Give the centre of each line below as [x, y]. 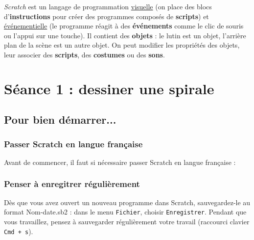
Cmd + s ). [19, 231]
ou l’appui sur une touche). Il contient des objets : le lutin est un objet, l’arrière [125, 35]
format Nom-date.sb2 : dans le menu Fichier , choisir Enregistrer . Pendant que [125, 212]
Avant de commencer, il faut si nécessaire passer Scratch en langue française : [120, 162]
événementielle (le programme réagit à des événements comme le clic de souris [124, 26]
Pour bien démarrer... [60, 120]
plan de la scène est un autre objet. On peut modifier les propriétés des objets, [122, 45]
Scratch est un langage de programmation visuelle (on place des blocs [108, 6]
